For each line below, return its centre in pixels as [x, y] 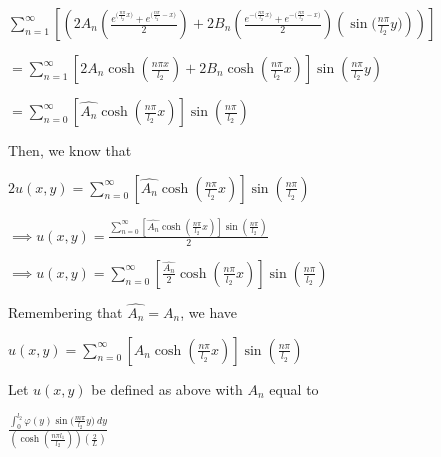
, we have [208, 311]
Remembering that [65, 311]
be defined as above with [167, 388]
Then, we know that [70, 150]
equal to [294, 388]
